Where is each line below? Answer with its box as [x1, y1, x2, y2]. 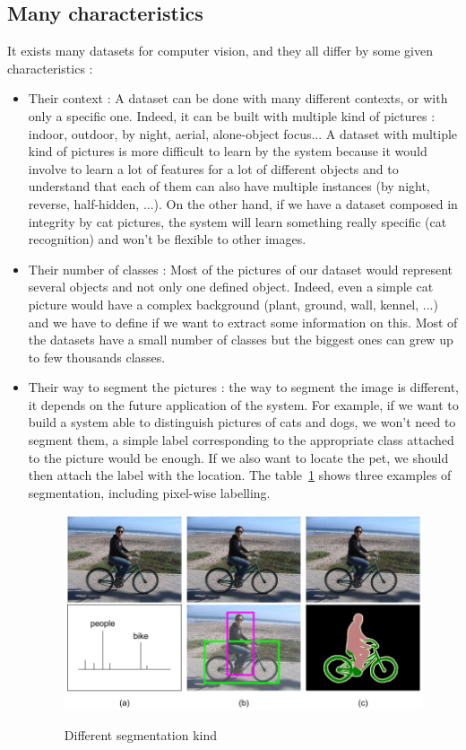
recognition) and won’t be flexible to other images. [28, 230, 306, 249]
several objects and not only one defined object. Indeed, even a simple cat [28, 277, 434, 296]
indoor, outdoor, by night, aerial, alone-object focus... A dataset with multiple [28, 124, 458, 143]
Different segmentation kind [64, 726, 218, 745]
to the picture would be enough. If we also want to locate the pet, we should [28, 448, 449, 467]
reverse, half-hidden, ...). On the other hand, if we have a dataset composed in [28, 194, 458, 213]
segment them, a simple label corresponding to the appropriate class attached [28, 431, 454, 449]
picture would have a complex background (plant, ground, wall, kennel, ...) [28, 294, 438, 313]
